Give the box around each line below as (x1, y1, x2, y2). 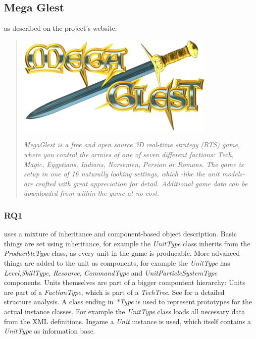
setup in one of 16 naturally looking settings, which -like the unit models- (23, 169, 245, 179)
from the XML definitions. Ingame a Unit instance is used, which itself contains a (4, 316, 251, 326)
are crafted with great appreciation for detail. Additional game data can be (23, 178, 248, 188)
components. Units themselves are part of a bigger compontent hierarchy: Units (4, 277, 246, 287)
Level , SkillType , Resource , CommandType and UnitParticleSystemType (4, 267, 217, 278)
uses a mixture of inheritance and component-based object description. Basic (4, 228, 237, 239)
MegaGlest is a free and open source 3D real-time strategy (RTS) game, (23, 139, 240, 150)
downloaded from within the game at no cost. (23, 188, 159, 198)
